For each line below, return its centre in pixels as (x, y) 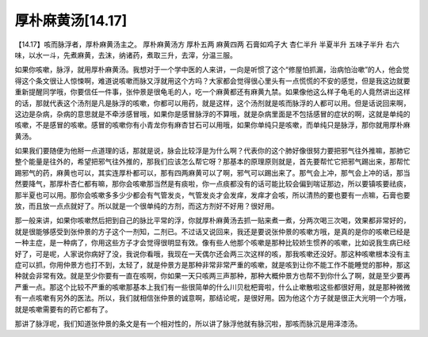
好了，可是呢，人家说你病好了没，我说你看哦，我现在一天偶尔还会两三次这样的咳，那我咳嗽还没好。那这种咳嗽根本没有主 (212, 254)
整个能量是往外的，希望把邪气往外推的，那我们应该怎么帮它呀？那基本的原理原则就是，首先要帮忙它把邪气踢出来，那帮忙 (212, 161)
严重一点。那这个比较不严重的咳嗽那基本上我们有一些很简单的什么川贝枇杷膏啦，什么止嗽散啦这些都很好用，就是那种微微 (212, 287)
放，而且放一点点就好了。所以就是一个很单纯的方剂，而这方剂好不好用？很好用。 (147, 206)
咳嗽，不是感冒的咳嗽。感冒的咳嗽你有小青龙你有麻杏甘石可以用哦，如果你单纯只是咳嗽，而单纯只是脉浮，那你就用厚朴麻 (212, 125)
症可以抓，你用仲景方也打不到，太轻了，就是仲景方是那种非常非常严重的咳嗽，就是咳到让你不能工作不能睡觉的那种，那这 (212, 264)
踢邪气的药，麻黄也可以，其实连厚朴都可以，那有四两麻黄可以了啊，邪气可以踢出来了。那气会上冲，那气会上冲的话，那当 (212, 172)
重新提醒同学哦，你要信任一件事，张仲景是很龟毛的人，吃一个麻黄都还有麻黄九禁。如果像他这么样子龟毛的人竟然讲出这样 (212, 92)
